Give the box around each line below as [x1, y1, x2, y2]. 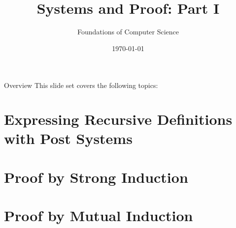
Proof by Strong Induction [4, 167, 188, 187]
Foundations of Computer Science [77, 27, 179, 37]
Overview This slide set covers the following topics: [4, 80, 158, 90]
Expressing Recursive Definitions [4, 109, 233, 129]
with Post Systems [4, 128, 133, 148]
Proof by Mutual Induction [4, 205, 193, 226]
